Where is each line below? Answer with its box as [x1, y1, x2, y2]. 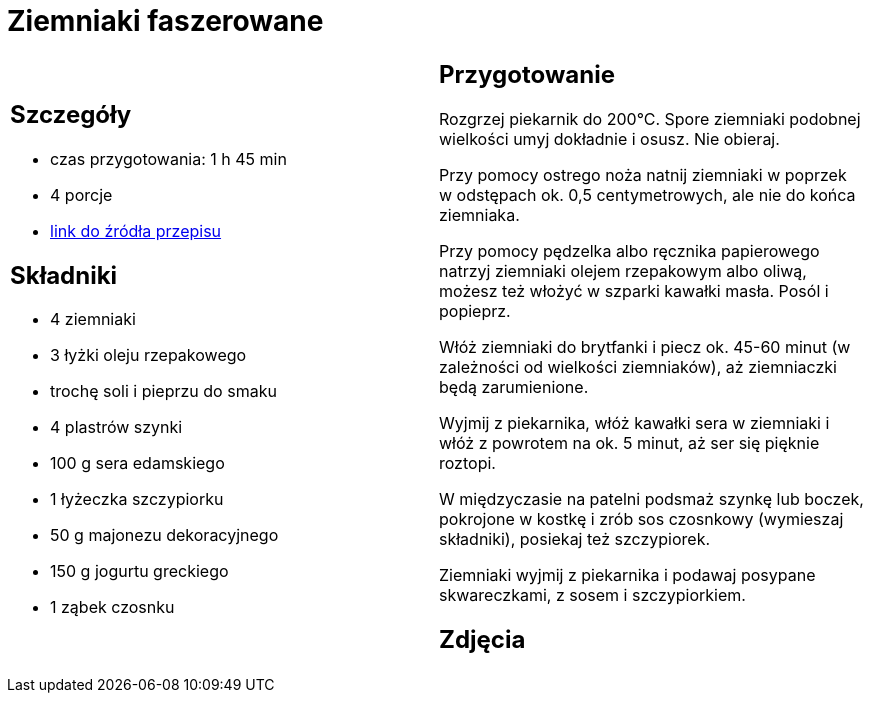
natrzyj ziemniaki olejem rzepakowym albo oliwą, [439, 260, 807, 281]
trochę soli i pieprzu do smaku [50, 381, 277, 402]
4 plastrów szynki [50, 417, 183, 438]
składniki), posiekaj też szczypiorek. [439, 528, 711, 549]
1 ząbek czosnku [50, 597, 175, 618]
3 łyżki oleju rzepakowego [50, 345, 247, 366]
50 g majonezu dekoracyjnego [50, 525, 279, 546]
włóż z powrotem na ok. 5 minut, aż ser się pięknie [439, 432, 820, 453]
